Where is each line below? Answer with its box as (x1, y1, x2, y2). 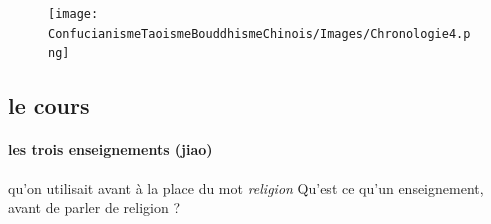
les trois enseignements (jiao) (8, 139, 213, 160)
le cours (8, 90, 90, 121)
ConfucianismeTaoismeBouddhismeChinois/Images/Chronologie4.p (48, 26, 471, 41)
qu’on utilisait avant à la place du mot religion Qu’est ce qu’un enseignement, (8, 177, 484, 198)
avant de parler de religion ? (8, 197, 181, 218)
